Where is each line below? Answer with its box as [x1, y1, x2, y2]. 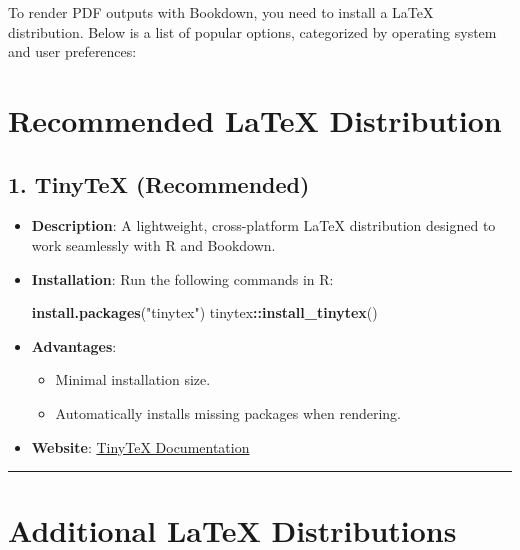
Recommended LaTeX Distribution [8, 99, 502, 140]
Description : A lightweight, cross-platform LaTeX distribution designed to [31, 215, 496, 236]
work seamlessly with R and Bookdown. [31, 234, 276, 255]
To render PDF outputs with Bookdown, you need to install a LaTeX [8, 2, 434, 22]
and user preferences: [8, 41, 137, 62]
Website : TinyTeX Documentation [31, 436, 250, 457]
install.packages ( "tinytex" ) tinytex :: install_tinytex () [31, 302, 378, 323]
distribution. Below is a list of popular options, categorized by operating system [8, 21, 497, 42]
